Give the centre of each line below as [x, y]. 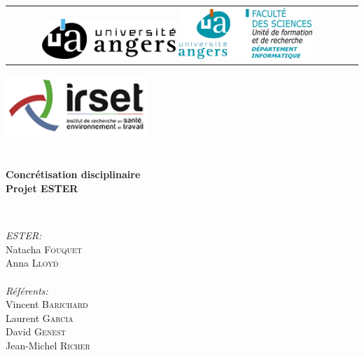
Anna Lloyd [32, 263]
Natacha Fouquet [44, 249]
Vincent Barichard [47, 304]
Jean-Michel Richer [48, 345]
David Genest [36, 331]
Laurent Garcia [40, 317]
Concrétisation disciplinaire [73, 174]
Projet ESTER [42, 188]
